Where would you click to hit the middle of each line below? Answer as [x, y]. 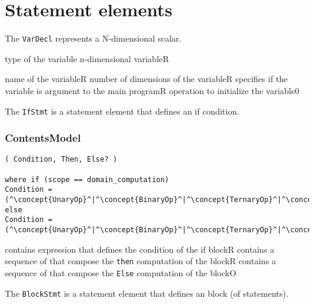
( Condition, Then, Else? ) [61, 160]
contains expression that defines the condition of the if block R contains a [140, 249]
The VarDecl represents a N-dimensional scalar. [93, 38]
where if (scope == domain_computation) [87, 179]
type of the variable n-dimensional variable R [87, 58]
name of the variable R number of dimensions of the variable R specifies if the [146, 79]
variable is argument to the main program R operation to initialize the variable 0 [152, 90]
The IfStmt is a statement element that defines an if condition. [122, 111]
